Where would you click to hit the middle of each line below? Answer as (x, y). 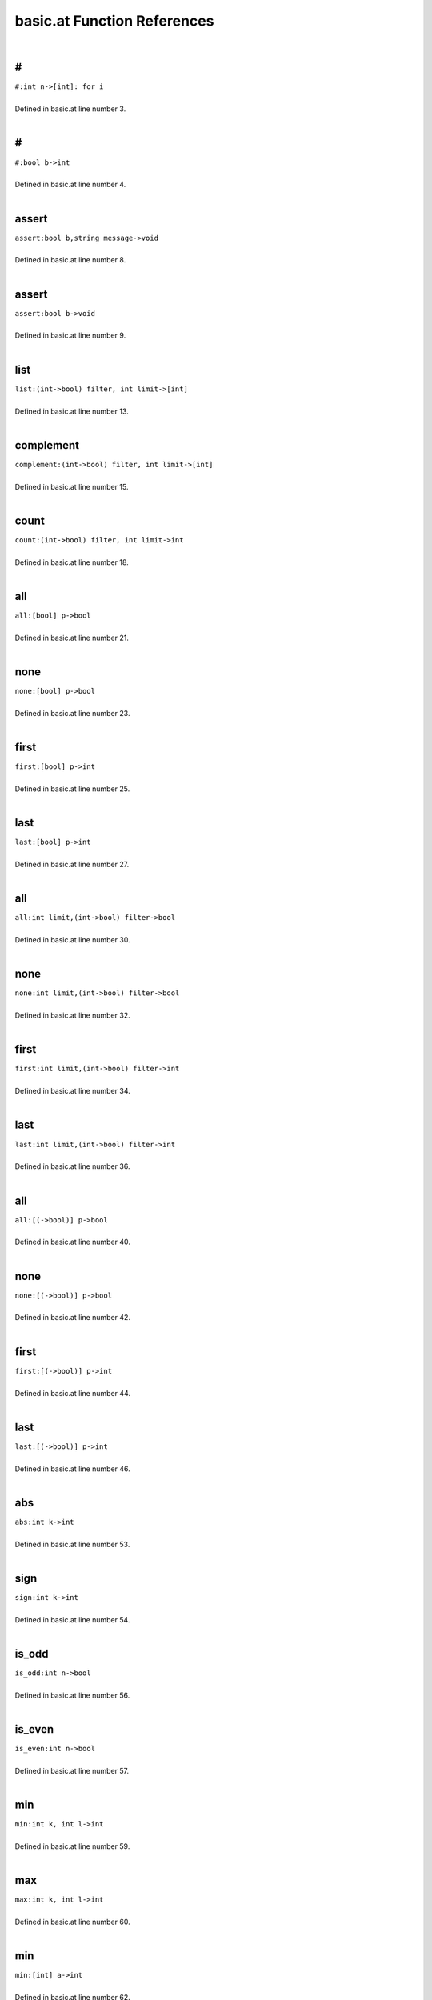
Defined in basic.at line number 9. (70, 335)
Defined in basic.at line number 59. (72, 1846)
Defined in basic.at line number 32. (73, 1015)
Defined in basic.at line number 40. (73, 1242)
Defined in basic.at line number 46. (73, 1469)
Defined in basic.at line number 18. (72, 562)
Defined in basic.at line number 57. (72, 1770)
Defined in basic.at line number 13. (72, 411)
